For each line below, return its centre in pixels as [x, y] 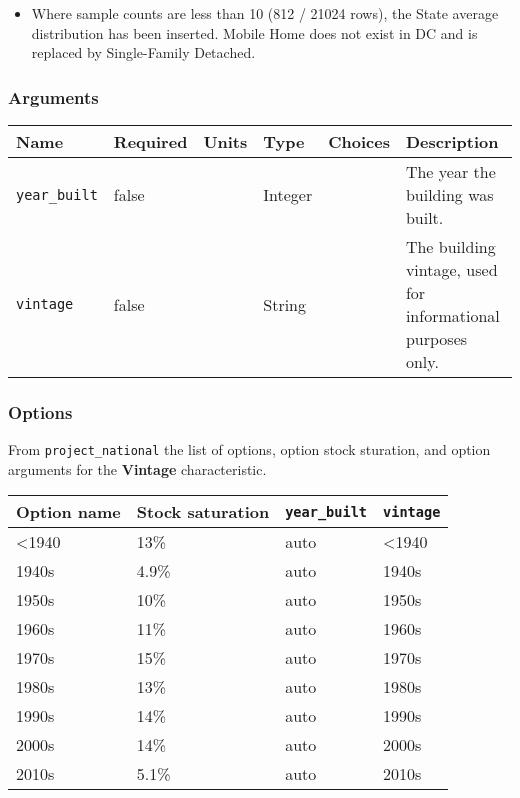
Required [150, 141]
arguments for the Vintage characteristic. [137, 468]
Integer [288, 194]
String [285, 304]
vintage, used [451, 269]
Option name [68, 512]
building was [449, 194]
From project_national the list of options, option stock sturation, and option [249, 449]
